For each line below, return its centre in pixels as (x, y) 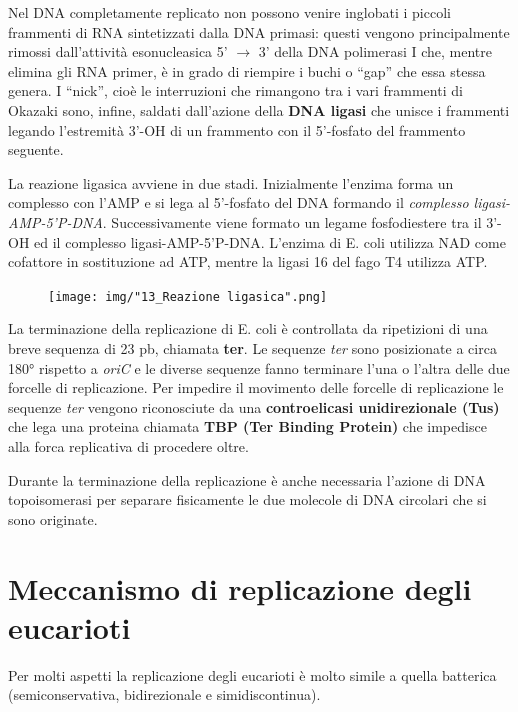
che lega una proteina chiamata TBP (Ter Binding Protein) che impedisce (247, 426)
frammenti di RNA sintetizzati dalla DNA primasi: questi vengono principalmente (259, 31)
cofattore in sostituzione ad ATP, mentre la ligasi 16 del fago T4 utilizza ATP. (248, 261)
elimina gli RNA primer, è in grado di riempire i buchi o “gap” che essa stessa (247, 70)
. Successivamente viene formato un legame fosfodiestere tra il (292, 221)
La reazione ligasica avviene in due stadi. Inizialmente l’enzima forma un (231, 182)
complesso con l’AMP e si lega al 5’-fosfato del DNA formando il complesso (238, 202)
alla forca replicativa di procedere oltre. (128, 445)
